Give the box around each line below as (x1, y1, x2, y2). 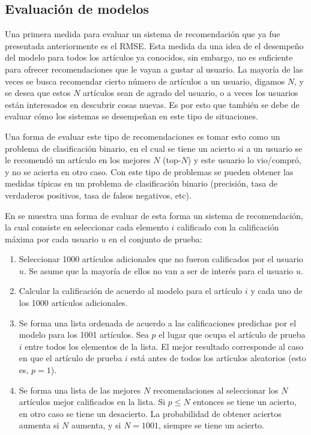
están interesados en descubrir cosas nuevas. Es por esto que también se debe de (5, 98, 300, 110)
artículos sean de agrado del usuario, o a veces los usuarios (83, 86, 298, 99)
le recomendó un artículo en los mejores (5, 154, 151, 166)
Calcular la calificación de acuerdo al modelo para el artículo (19, 284, 243, 297)
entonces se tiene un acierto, (193, 395, 297, 408)
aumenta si (19, 419, 59, 431)
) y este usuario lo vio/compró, (187, 154, 301, 166)
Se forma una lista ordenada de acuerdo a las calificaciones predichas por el (19, 316, 297, 329)
